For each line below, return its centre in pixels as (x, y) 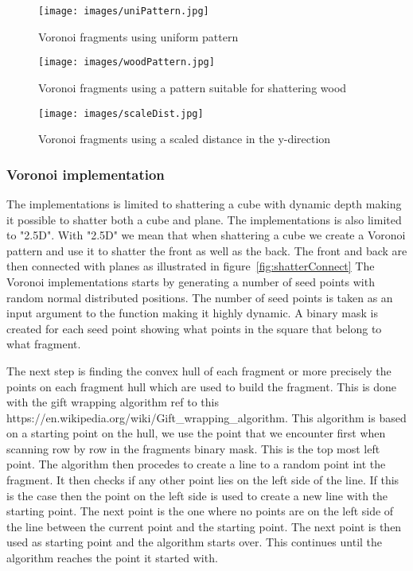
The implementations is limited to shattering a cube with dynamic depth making (204, 203)
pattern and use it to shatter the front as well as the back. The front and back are (207, 250)
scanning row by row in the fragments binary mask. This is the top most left (193, 448)
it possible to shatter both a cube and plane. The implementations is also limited (204, 219)
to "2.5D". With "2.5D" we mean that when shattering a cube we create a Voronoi (206, 235)
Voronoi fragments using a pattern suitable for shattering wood (193, 87)
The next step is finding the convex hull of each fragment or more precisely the (199, 370)
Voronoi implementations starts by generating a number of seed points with (191, 281)
